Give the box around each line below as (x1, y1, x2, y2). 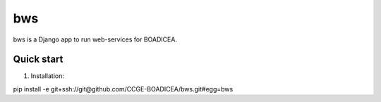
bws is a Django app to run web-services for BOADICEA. (13, 35, 178, 44)
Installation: (30, 72, 65, 80)
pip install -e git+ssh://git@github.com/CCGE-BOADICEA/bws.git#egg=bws (13, 84, 234, 93)
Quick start (13, 53, 64, 65)
